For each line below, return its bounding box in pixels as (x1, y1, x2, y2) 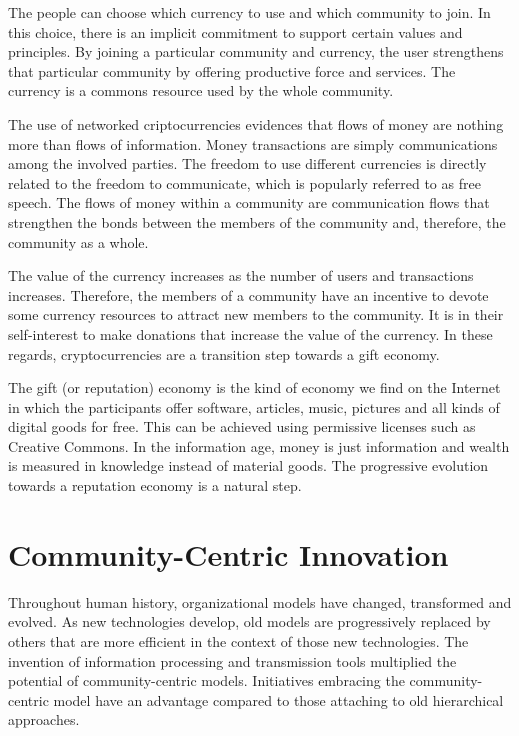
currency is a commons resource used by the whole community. (8, 80, 394, 101)
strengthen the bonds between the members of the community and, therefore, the (8, 211, 506, 232)
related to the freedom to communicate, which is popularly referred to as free (8, 172, 481, 193)
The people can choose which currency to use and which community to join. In (8, 2, 491, 22)
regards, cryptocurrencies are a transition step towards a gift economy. (8, 343, 440, 364)
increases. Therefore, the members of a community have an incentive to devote (8, 284, 489, 305)
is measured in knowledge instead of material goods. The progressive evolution (8, 455, 489, 476)
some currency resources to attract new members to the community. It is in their (8, 304, 504, 325)
